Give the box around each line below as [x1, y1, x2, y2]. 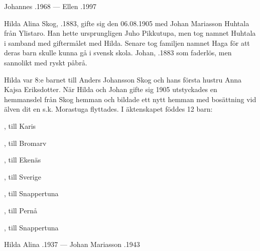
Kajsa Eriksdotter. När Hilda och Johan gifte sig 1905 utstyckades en [4, 84, 217, 95]
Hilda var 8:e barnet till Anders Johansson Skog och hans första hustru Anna [4, 74, 242, 85]
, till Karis [4, 120, 36, 131]
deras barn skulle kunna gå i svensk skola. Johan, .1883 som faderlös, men [4, 47, 232, 58]
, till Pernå [4, 205, 37, 215]
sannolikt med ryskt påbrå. [4, 57, 87, 67]
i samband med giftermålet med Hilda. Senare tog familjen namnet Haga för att [4, 37, 250, 48]
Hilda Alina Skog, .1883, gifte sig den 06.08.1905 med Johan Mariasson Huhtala [4, 18, 249, 28]
